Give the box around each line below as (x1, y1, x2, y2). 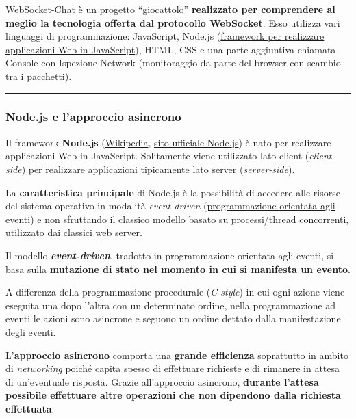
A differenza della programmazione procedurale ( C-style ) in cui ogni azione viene (5, 285, 345, 299)
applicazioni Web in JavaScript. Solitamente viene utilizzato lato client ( (5, 148, 309, 163)
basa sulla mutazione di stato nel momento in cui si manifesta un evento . (5, 261, 351, 276)
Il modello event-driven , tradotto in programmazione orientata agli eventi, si (5, 248, 334, 262)
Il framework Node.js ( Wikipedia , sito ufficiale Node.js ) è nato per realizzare (5, 135, 331, 149)
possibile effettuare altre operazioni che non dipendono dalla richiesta (5, 388, 341, 402)
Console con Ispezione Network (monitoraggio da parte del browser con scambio (5, 55, 341, 70)
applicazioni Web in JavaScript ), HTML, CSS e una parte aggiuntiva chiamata (5, 42, 336, 56)
